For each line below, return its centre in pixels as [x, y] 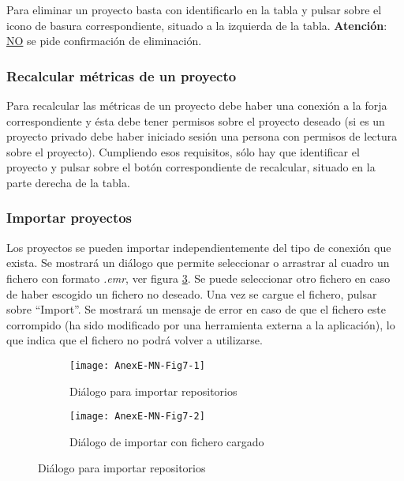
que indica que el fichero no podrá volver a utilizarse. [135, 340]
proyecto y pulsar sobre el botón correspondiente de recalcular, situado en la [191, 167]
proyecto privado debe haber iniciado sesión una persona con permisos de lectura [202, 136]
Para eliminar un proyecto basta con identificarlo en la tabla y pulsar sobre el [194, 9]
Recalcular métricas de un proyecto [122, 75]
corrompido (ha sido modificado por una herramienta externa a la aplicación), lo [201, 324]
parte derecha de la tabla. [68, 182]
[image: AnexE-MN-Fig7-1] [137, 365]
